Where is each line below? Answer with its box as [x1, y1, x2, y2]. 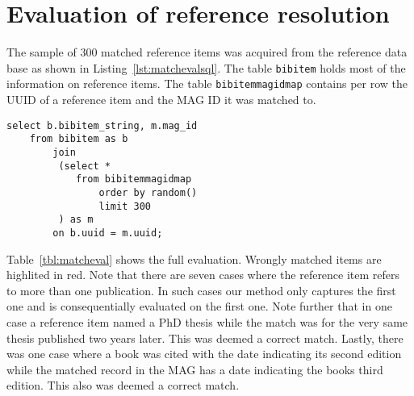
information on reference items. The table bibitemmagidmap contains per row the [6, 75, 408, 92]
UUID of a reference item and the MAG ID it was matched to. [6, 91, 316, 108]
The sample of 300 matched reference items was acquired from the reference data [6, 44, 408, 60]
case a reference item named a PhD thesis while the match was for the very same [6, 313, 408, 330]
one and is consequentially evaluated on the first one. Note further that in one [6, 298, 392, 315]
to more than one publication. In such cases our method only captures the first [6, 281, 396, 298]
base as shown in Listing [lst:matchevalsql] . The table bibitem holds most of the [6, 59, 406, 76]
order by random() [98, 186, 198, 198]
